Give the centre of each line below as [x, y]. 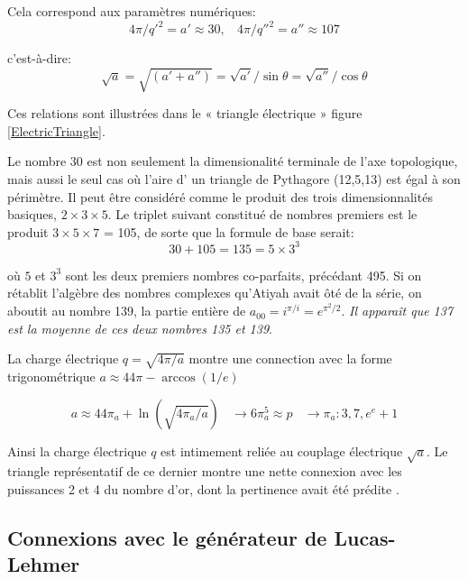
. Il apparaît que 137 [397, 311]
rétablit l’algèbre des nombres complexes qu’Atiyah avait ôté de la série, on [215, 293]
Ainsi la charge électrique [77, 450]
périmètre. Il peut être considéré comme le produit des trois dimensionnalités [220, 196]
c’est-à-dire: [39, 58]
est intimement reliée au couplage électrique [282, 450]
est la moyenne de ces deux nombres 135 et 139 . [140, 328]
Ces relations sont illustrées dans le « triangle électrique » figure [185, 113]
